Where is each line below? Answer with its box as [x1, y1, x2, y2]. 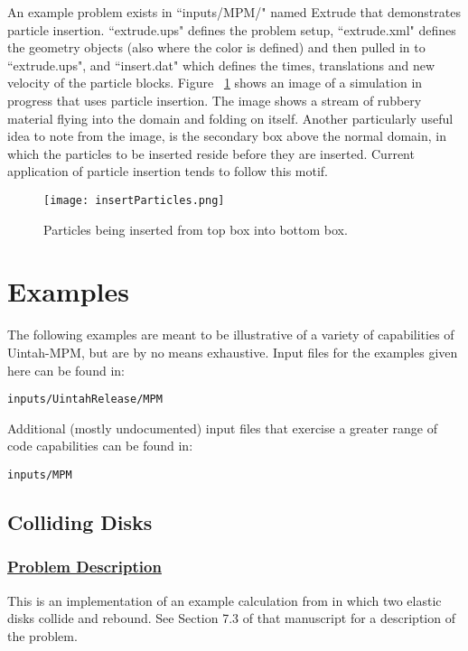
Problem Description [7, 555, 162, 578]
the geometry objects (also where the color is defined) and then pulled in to [7, 38, 426, 57]
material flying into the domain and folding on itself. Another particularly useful [7, 108, 454, 127]
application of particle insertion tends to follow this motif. [7, 162, 329, 181]
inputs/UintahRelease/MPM [7, 393, 163, 406]
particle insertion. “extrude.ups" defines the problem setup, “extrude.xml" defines [7, 20, 456, 39]
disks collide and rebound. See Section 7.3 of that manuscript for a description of [7, 609, 455, 628]
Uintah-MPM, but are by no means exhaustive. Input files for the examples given [7, 342, 458, 361]
